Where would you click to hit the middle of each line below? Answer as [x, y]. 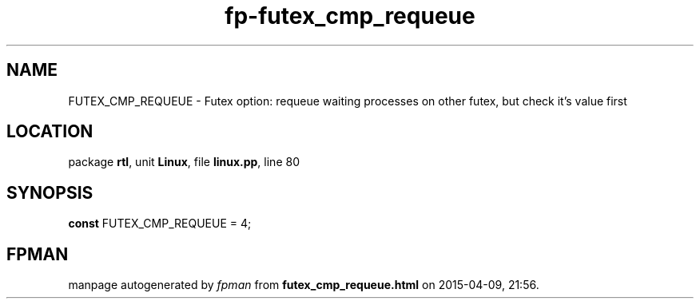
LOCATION [50, 132]
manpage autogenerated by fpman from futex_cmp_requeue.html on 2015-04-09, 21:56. [304, 285]
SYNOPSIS [50, 192]
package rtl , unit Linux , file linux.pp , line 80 [184, 162]
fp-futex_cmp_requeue [350, 16]
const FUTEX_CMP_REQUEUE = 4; [160, 224]
